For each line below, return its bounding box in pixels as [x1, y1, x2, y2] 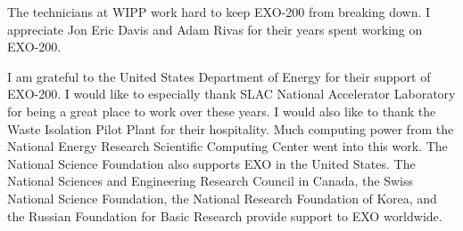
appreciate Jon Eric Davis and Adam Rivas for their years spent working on [7, 20, 423, 38]
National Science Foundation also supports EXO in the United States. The [7, 154, 416, 172]
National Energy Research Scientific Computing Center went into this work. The [7, 137, 448, 155]
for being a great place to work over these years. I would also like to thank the [7, 101, 436, 120]
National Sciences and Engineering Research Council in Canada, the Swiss [7, 171, 413, 190]
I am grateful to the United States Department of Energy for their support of [7, 67, 431, 85]
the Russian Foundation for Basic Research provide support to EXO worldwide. [7, 206, 442, 225]
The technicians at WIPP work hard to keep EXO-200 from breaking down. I [7, 3, 431, 20]
